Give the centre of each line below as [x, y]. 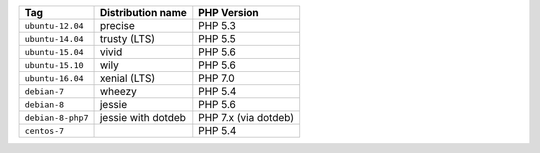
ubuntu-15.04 [54, 51]
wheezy [118, 91]
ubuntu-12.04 [54, 25]
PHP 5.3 [217, 25]
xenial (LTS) [127, 78]
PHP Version [228, 12]
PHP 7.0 [216, 78]
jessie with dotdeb [143, 117]
